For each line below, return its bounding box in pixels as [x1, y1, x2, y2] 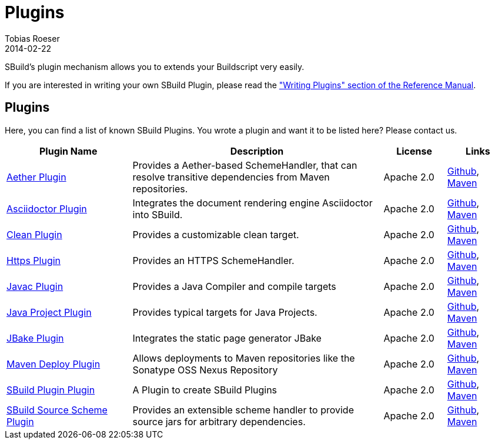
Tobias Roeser [5, 33, 60, 44]
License [396, 145, 433, 157]
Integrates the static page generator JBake [132, 332, 322, 344]
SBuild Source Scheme [6, 403, 108, 416]
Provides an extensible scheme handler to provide [132, 403, 354, 416]
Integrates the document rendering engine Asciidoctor [132, 196, 373, 209]
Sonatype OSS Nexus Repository [132, 363, 278, 376]
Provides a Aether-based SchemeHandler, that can [132, 159, 357, 171]
